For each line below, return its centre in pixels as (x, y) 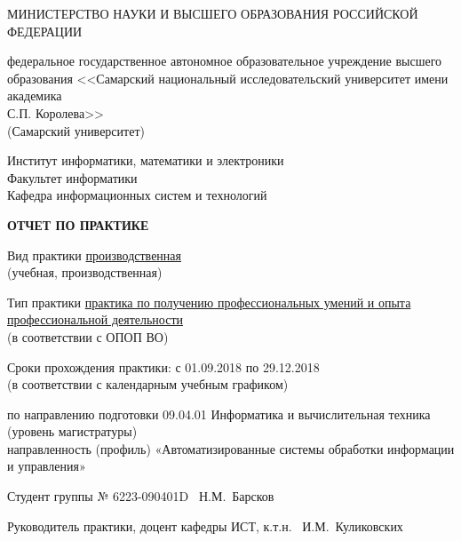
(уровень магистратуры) (72, 431)
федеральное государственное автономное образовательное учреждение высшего (225, 61)
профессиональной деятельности (95, 319)
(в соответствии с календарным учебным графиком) (148, 384)
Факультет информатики (72, 177)
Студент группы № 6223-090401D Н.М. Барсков (141, 496)
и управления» (47, 466)
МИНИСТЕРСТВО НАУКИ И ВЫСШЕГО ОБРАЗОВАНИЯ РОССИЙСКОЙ (213, 13)
